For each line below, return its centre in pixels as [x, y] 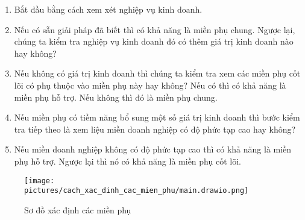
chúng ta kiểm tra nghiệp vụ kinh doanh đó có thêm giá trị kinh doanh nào [154, 41]
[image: [39, 181]
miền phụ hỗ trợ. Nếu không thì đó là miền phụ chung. [116, 97]
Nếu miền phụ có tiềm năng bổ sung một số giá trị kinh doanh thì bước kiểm [157, 117]
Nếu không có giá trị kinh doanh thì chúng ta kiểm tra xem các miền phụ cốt [157, 73]
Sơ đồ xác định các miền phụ [78, 209]
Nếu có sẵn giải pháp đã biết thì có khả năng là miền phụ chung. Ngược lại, [155, 29]
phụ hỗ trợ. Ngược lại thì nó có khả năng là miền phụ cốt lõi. [127, 161]
